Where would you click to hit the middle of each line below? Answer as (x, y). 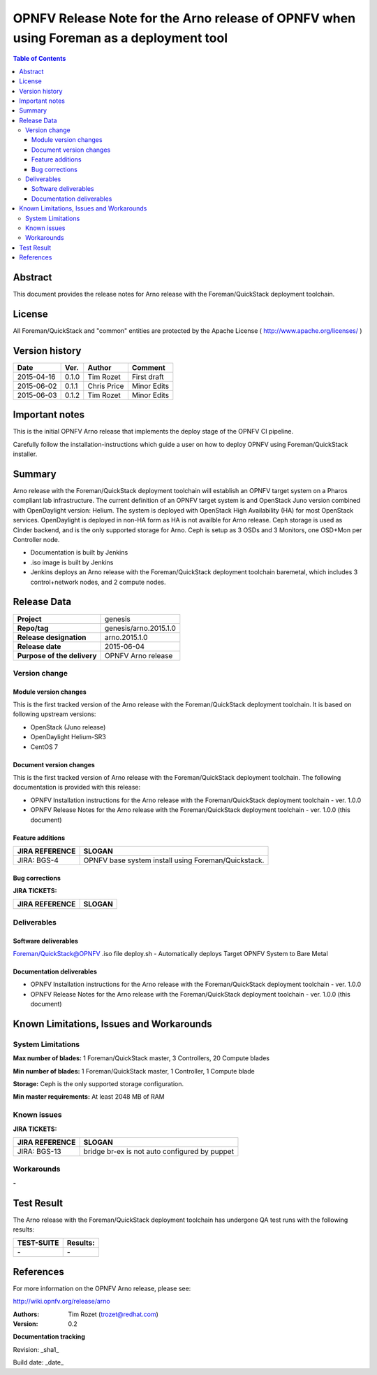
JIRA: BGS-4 (38, 860)
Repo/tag (33, 628)
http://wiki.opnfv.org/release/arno (62, 1302)
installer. (25, 454)
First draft (148, 376)
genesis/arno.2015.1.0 (140, 628)
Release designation (52, 637)
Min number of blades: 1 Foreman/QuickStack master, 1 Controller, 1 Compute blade (134, 1071)
